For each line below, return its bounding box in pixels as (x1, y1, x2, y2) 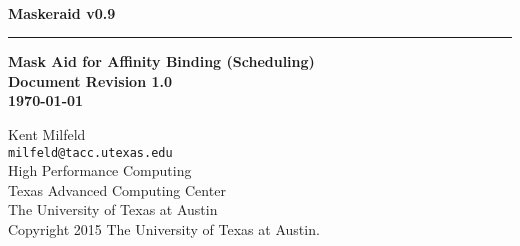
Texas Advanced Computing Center (8, 179, 226, 200)
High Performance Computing (8, 160, 192, 181)
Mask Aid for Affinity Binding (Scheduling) (8, 51, 315, 72)
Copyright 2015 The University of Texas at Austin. (8, 219, 320, 240)
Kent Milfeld (8, 124, 86, 145)
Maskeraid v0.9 (8, 2, 116, 23)
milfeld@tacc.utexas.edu (8, 145, 173, 160)
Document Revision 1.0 (8, 70, 173, 91)
